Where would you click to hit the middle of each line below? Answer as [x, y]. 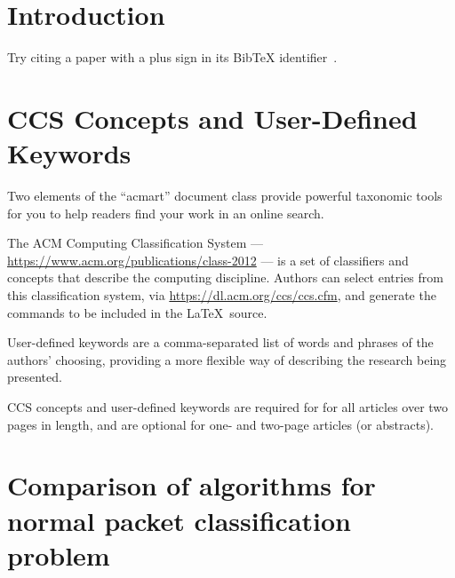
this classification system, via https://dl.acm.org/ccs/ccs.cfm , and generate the [222, 295]
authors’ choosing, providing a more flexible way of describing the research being [227, 359]
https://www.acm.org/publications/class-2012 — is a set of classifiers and [208, 260]
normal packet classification [179, 520]
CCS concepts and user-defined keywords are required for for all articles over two [228, 406]
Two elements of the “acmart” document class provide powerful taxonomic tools [225, 196]
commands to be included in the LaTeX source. [137, 312]
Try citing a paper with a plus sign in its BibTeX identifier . [172, 57]
